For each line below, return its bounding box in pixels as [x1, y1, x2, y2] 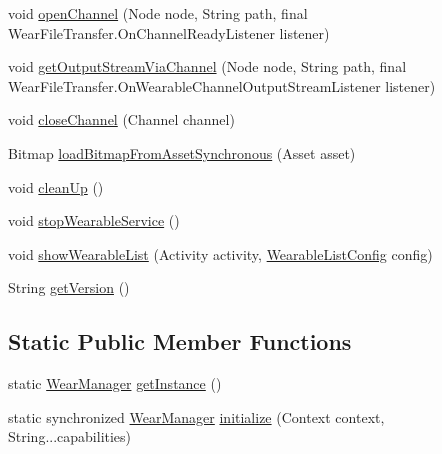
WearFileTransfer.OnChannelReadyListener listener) [8, 22, 330, 43]
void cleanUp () [8, 176, 104, 197]
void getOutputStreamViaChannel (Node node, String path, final [8, 56, 407, 77]
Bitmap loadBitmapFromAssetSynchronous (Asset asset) [8, 142, 356, 163]
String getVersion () [8, 277, 130, 298]
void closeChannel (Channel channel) [8, 109, 235, 130]
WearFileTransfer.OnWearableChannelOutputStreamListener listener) [8, 75, 436, 96]
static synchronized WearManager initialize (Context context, [8, 406, 385, 427]
